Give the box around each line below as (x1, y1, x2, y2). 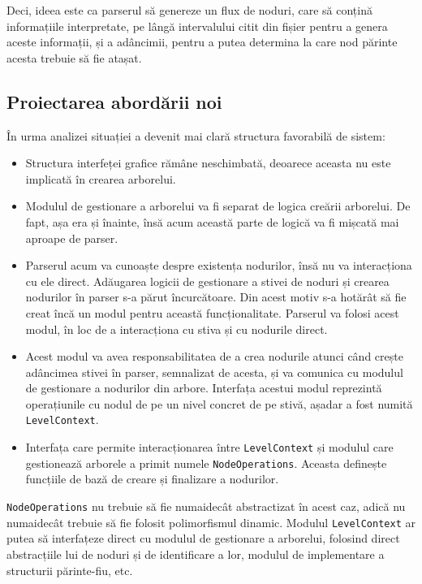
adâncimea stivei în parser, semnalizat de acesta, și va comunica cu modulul (25, 363, 403, 380)
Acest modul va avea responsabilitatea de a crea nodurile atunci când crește (25, 348, 403, 365)
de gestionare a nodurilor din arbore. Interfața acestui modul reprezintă (25, 379, 382, 396)
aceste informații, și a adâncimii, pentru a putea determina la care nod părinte (6, 33, 398, 50)
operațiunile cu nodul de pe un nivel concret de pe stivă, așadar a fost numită (25, 395, 413, 412)
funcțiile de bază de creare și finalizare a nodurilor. (25, 470, 279, 487)
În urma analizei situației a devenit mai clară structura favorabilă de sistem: (6, 127, 385, 144)
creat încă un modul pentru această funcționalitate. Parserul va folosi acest (25, 304, 399, 321)
